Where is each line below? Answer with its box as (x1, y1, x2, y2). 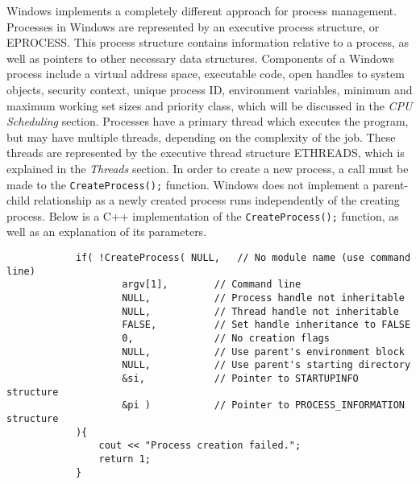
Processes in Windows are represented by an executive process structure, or (6, 18, 380, 35)
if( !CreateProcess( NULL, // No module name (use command (75, 252, 411, 264)
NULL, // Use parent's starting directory (122, 359, 411, 371)
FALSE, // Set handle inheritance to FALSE (122, 319, 411, 331)
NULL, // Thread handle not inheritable (122, 305, 399, 317)
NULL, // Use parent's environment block (122, 345, 405, 358)
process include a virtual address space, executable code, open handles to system (6, 65, 405, 82)
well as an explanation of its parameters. (6, 223, 207, 240)
